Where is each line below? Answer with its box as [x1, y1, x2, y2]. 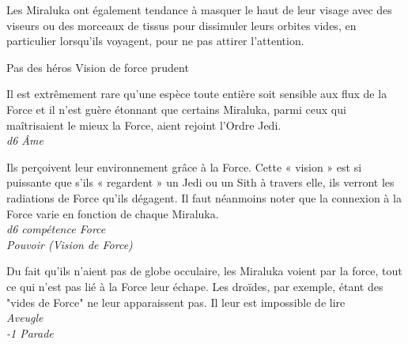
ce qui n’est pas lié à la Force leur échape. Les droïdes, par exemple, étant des [6, 278, 383, 294]
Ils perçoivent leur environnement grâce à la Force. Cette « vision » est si [6, 158, 362, 175]
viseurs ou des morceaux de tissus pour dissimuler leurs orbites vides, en [6, 17, 357, 33]
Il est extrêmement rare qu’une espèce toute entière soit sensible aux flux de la [6, 85, 387, 102]
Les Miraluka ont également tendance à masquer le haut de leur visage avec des [6, 2, 392, 17]
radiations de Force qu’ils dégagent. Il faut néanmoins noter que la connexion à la [6, 189, 402, 206]
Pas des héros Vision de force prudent [6, 59, 189, 75]
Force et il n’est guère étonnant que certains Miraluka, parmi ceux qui [6, 100, 346, 117]
